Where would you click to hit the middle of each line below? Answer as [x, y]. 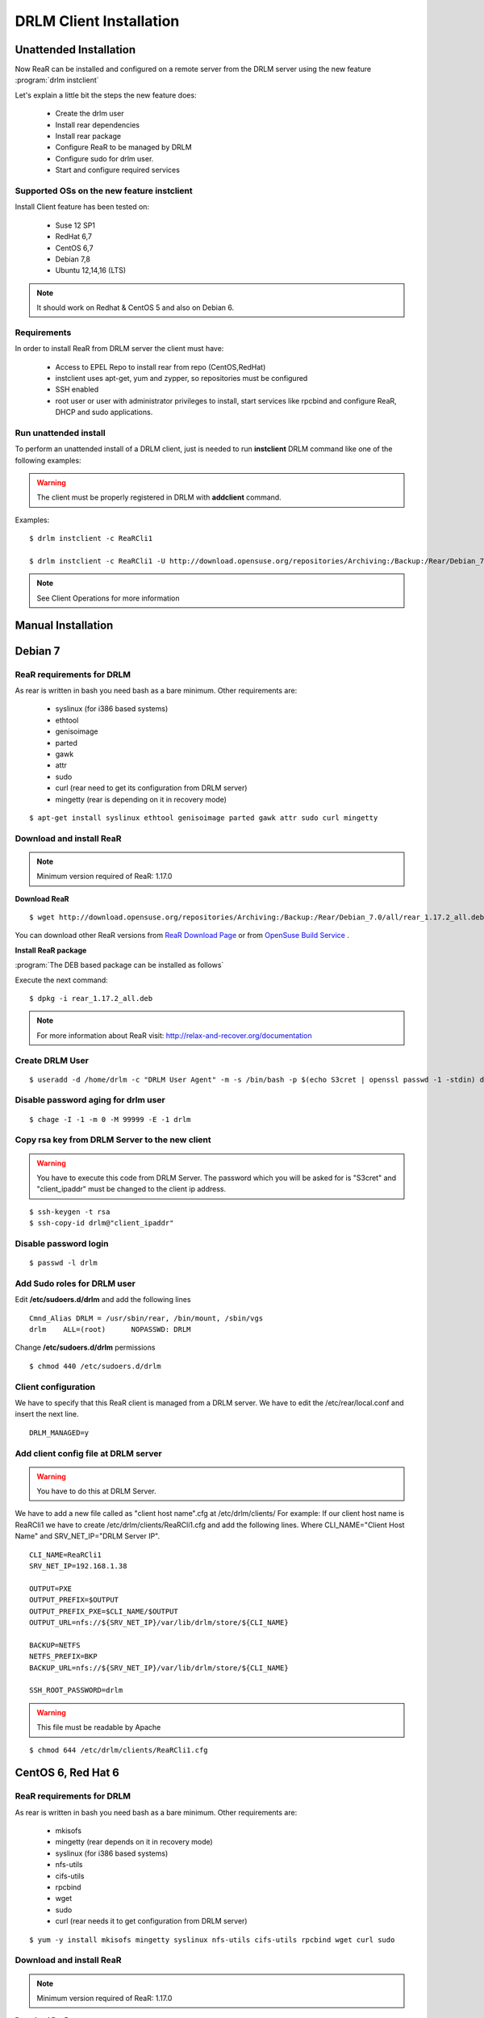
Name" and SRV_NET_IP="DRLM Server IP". [88, 1536]
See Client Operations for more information [108, 598]
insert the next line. [47, 1414]
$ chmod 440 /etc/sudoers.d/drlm [95, 1366]
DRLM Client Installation [97, 21]
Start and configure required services [118, 170]
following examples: [48, 460]
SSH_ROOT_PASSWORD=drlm [76, 1690]
